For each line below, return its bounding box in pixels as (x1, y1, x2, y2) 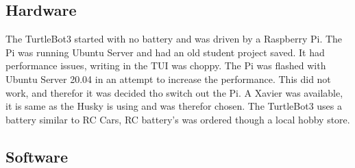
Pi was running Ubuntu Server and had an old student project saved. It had (5, 45, 325, 59)
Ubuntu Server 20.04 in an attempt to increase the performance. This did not (5, 71, 331, 86)
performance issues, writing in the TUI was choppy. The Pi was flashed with (5, 58, 326, 73)
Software (5, 145, 69, 167)
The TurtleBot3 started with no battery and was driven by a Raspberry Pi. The (5, 32, 343, 46)
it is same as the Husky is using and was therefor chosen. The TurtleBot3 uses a (5, 99, 343, 113)
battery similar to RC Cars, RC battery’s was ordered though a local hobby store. (5, 112, 350, 126)
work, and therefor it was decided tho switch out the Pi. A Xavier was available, (5, 85, 343, 99)
